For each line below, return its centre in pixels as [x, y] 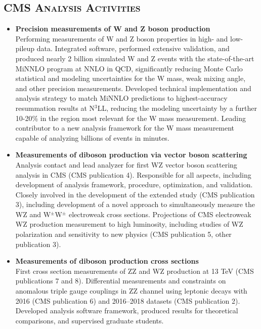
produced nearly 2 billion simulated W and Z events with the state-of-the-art [135, 58]
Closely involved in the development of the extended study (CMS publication [135, 194]
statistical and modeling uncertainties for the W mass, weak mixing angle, [130, 78]
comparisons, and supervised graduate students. [90, 320]
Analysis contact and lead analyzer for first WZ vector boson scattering [126, 164]
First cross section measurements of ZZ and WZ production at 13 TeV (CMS [135, 271]
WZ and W [33, 214]
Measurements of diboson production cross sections [107, 261]
